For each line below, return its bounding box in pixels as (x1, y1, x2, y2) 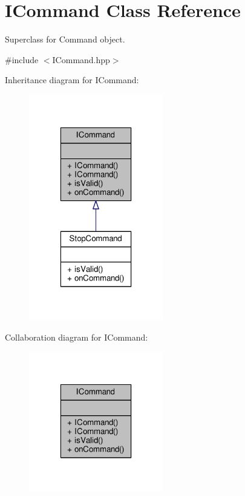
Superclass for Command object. (5, 33, 125, 46)
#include (5, 53, 39, 66)
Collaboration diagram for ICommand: (5, 330, 148, 343)
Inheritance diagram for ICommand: (5, 73, 139, 86)
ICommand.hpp (52, 53, 110, 66)
